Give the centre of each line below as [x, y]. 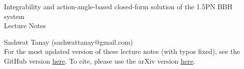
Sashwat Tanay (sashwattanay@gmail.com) [68, 42]
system [14, 16]
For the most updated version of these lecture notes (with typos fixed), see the [122, 51]
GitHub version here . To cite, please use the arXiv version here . [100, 60]
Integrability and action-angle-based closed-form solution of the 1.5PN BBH [118, 6]
